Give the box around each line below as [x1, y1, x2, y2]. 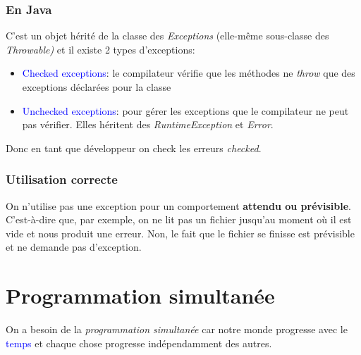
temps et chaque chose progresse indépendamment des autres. [6, 335, 272, 350]
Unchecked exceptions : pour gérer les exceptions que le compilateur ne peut [22, 103, 349, 118]
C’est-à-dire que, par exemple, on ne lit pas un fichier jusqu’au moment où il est [6, 212, 352, 227]
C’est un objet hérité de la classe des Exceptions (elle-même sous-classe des [6, 28, 329, 43]
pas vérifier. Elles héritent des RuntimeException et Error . [22, 117, 274, 132]
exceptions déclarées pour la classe [22, 80, 171, 94]
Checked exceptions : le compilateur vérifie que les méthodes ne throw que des [22, 66, 355, 80]
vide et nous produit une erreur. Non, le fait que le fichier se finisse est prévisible [6, 225, 355, 240]
